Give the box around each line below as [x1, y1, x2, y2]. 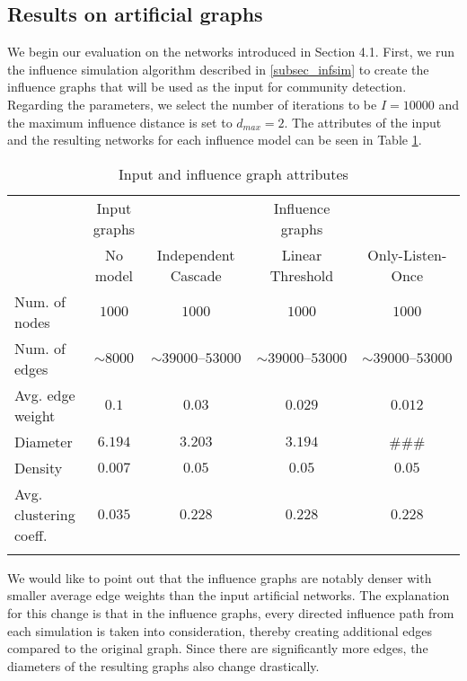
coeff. [14, 524, 48, 545]
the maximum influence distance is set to [7, 112, 233, 131]
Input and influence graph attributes [119, 163, 348, 184]
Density [14, 456, 63, 478]
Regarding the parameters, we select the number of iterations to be [7, 94, 377, 113]
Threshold [269, 264, 334, 286]
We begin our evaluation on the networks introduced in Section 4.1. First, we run [7, 42, 454, 61]
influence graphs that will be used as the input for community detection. [7, 77, 407, 96]
